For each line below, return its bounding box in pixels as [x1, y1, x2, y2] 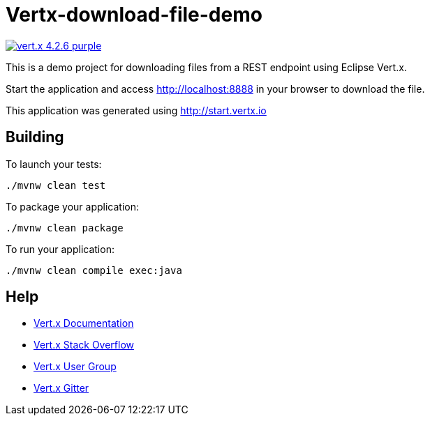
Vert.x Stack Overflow [34, 339, 135, 351]
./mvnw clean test [6, 179, 106, 191]
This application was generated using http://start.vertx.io [6, 104, 267, 116]
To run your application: [6, 243, 114, 255]
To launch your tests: [6, 158, 102, 170]
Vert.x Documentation [34, 317, 134, 330]
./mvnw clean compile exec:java [6, 264, 182, 276]
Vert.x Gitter [34, 382, 89, 395]
